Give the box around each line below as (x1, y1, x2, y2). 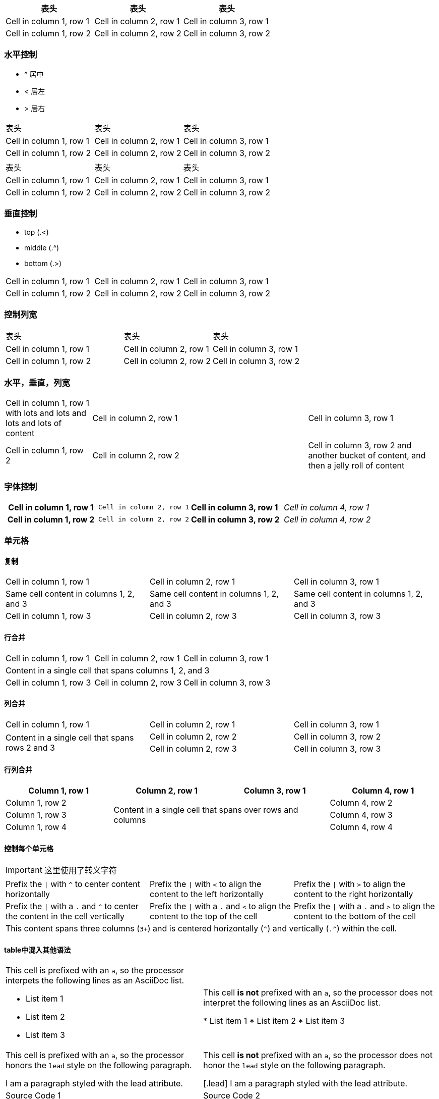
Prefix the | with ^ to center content (6, 879, 140, 889)
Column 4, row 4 (330, 822, 393, 832)
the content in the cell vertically (6, 911, 124, 922)
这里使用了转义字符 (44, 865, 117, 876)
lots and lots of (6, 418, 62, 428)
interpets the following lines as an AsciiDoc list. (6, 975, 184, 986)
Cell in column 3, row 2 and (308, 440, 412, 450)
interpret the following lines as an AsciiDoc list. (203, 998, 381, 1008)
